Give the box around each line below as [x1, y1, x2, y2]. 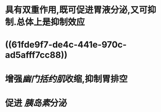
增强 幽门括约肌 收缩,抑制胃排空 [5, 74, 128, 84]
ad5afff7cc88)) [5, 50, 68, 61]
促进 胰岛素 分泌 [5, 97, 67, 109]
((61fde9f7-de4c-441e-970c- [5, 39, 127, 50]
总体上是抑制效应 [16, 17, 85, 28]
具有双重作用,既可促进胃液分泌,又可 [5, 4, 148, 16]
